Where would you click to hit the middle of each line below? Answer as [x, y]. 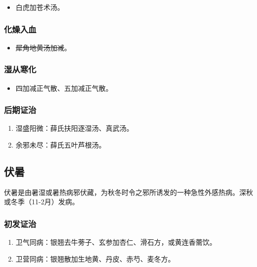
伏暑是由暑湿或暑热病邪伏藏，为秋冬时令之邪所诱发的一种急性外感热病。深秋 [128, 192]
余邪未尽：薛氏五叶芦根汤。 [61, 145]
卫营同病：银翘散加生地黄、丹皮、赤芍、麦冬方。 [95, 258]
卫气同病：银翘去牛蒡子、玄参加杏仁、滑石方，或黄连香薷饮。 [116, 242]
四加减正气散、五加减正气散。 [64, 88]
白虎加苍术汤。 [40, 7]
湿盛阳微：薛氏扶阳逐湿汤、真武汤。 [74, 128]
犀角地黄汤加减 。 [43, 47]
